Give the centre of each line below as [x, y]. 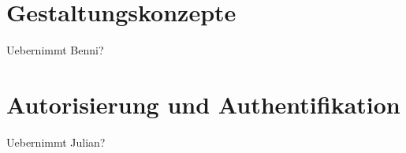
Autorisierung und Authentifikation [203, 104]
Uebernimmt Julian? [56, 142]
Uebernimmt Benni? [55, 50]
